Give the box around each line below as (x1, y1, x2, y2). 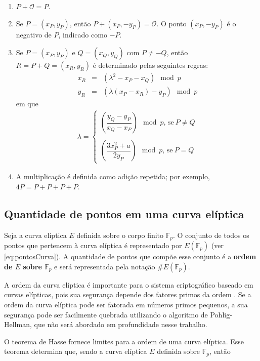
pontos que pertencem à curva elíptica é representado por (4, 240, 182, 251)
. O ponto (156, 18, 187, 28)
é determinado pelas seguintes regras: (93, 60, 208, 70)
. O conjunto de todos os (173, 229, 249, 240)
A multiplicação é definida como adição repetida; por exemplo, (16, 171, 210, 182)
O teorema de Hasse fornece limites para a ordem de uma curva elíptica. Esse (4, 336, 244, 346)
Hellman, (4, 319, 32, 330)
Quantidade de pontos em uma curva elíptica (4, 206, 244, 222)
